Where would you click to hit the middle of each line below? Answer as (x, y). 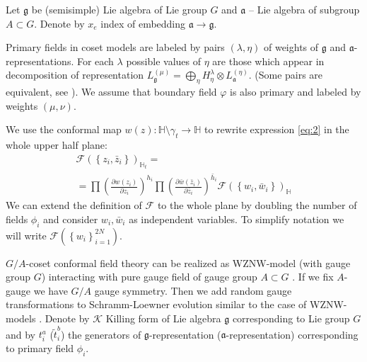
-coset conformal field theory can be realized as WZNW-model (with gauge (188, 262)
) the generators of (101, 334)
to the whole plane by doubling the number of (257, 205)
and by (21, 334)
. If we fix (313, 277)
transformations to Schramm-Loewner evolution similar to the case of (156, 304)
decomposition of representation (75, 75)
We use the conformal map (64, 129)
